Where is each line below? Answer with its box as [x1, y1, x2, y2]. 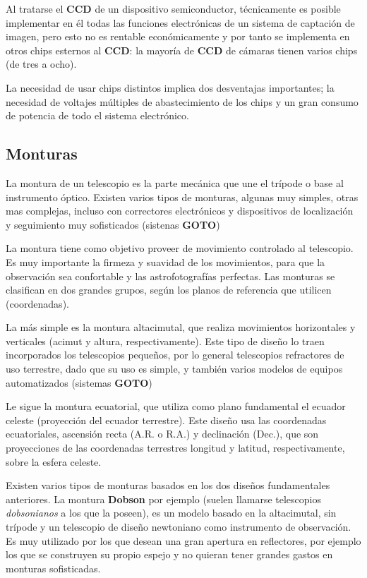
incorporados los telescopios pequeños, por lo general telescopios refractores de [6, 347, 344, 362]
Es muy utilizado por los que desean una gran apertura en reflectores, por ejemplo [6, 533, 361, 548]
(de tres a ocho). [6, 56, 77, 71]
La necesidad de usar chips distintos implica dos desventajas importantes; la [6, 80, 335, 95]
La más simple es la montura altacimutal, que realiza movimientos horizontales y [6, 320, 356, 335]
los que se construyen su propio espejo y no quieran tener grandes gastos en [6, 547, 333, 562]
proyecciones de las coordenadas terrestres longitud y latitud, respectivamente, [6, 440, 345, 455]
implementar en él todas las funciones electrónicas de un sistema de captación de [6, 15, 355, 30]
